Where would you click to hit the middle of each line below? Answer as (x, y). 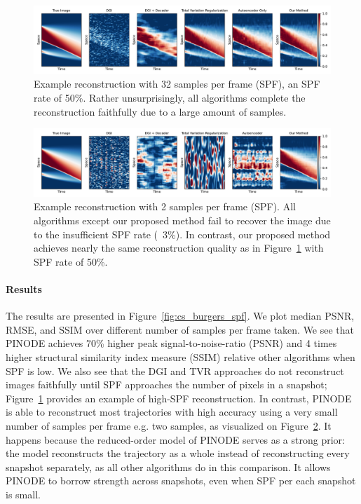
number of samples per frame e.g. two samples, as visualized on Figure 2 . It (169, 425)
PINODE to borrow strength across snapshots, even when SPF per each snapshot (181, 481)
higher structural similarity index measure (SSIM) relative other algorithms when (180, 356)
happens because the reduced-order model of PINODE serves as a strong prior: (175, 439)
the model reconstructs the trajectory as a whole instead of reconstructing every (178, 453)
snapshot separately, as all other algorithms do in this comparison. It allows (168, 466)
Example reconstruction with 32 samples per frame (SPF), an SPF (177, 84)
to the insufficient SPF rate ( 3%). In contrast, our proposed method (182, 234)
